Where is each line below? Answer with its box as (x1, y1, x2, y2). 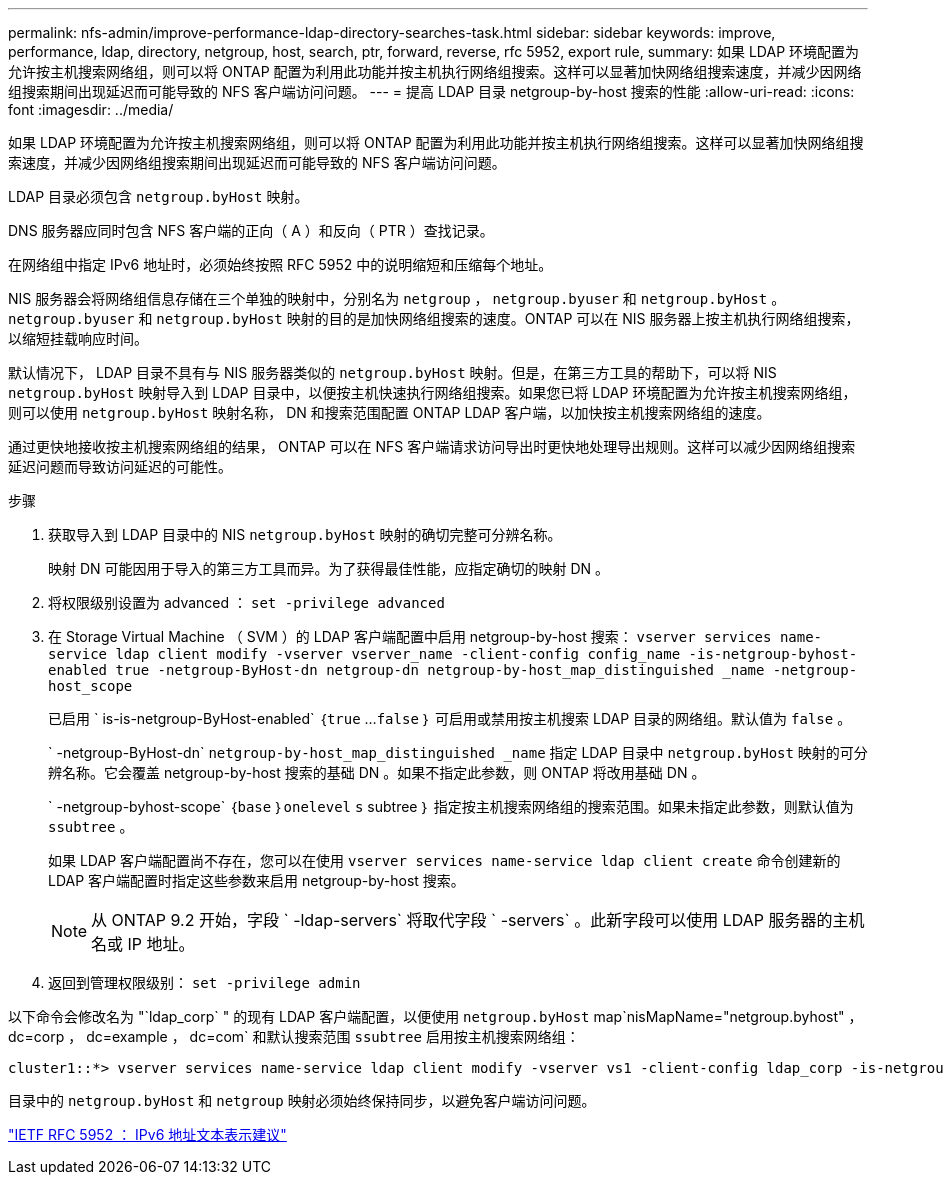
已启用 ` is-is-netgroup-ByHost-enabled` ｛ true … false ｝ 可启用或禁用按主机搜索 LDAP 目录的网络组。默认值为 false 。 (48, 710, 852, 727)
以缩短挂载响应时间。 (8, 330, 148, 347)
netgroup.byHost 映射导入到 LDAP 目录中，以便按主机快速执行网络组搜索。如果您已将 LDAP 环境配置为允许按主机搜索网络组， (8, 384, 857, 401)
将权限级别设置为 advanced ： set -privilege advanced (48, 594, 445, 611)
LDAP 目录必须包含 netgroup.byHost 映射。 (8, 188, 309, 205)
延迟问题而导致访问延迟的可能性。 (8, 458, 232, 475)
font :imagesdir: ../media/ (8, 101, 174, 118)
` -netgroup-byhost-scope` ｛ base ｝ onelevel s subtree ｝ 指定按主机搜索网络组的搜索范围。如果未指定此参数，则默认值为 (48, 798, 854, 815)
